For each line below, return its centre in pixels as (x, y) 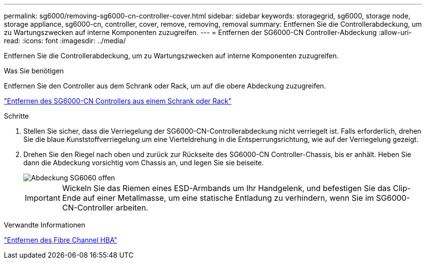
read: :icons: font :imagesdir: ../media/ (65, 41)
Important (43, 198)
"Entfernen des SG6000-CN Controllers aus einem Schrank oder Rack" (118, 101)
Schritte (17, 116)
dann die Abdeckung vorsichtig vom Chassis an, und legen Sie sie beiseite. (144, 163)
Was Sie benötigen (34, 71)
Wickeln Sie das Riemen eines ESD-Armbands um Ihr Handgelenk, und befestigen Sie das (226, 188)
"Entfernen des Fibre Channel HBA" (61, 240)
